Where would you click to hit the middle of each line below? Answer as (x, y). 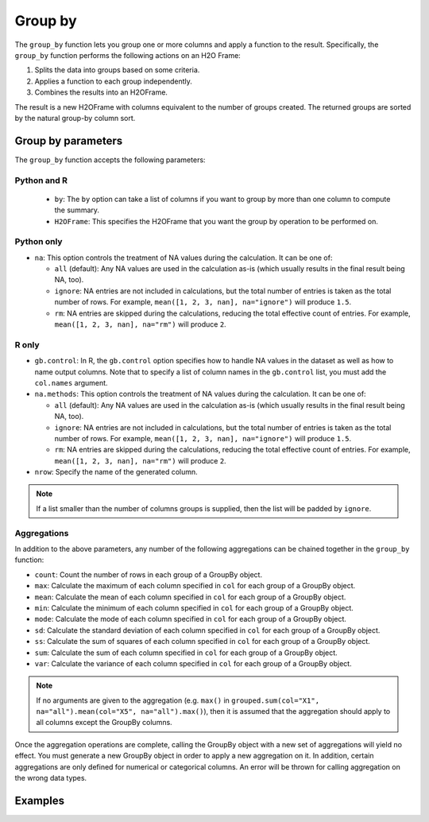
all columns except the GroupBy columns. (104, 723)
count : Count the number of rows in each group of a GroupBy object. (148, 574)
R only (27, 344)
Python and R (41, 180)
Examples (40, 800)
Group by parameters (69, 140)
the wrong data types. (51, 778)
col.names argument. (71, 382)
